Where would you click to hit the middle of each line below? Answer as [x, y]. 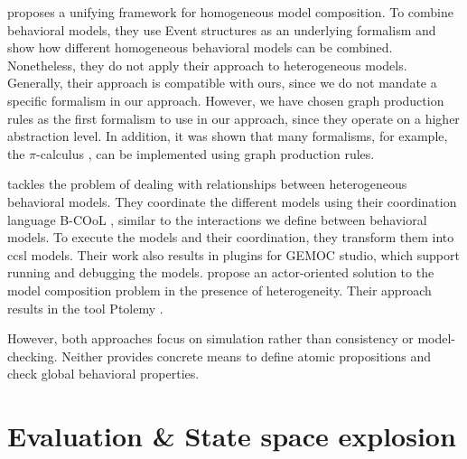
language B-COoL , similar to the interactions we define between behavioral [217, 219]
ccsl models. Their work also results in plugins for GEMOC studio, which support [233, 254]
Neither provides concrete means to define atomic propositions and [247, 356]
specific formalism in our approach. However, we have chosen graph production [226, 100]
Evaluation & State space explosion [232, 436]
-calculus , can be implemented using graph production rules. [205, 153]
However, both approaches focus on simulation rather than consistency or [210, 338]
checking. [33, 356]
